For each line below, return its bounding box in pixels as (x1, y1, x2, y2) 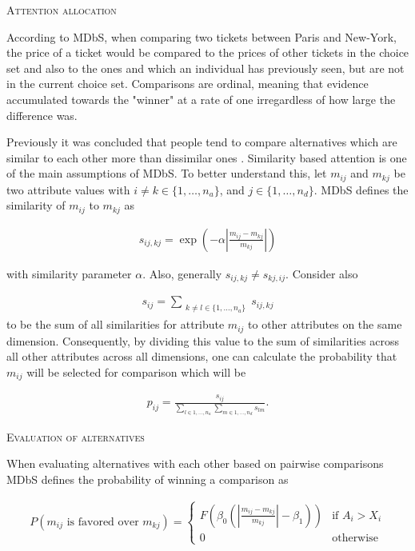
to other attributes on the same (248, 316, 402, 333)
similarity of (6, 197, 66, 214)
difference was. (6, 106, 78, 123)
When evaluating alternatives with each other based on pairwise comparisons (6, 455, 384, 472)
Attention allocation (6, 2, 117, 18)
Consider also (292, 265, 358, 281)
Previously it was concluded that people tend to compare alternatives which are (6, 134, 397, 150)
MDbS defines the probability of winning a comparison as (6, 470, 289, 487)
